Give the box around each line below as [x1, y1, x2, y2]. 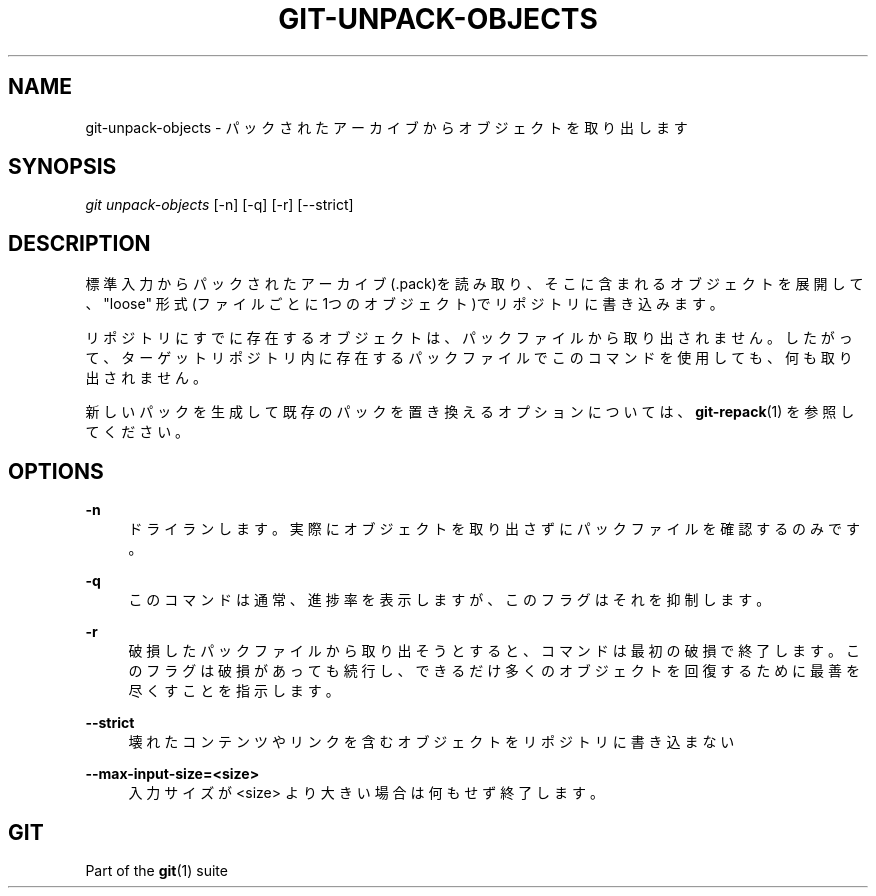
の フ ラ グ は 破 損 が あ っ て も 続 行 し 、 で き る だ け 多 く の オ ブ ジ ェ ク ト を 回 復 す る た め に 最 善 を [128, 662, 860, 680]
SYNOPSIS [8, 154, 117, 180]
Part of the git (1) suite [85, 861, 228, 879]
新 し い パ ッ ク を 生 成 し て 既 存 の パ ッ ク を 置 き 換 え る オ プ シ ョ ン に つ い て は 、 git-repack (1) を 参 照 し [85, 403, 855, 421]
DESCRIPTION [8, 230, 151, 256]
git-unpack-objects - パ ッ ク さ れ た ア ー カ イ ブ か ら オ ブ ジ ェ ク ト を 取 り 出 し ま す [85, 118, 688, 136]
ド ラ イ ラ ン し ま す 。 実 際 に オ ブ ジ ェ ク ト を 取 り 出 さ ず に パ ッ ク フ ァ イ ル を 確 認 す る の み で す [128, 520, 860, 538]
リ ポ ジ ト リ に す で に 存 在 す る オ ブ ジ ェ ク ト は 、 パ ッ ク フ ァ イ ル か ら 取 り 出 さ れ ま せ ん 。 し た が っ [85, 329, 853, 347]
